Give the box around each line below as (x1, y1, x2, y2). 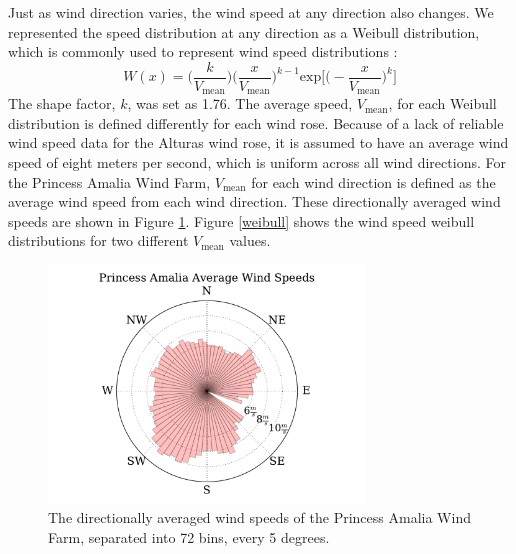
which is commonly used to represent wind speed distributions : (8, 41, 398, 62)
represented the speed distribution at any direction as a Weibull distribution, (8, 21, 480, 42)
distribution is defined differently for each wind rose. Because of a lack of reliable (8, 112, 504, 133)
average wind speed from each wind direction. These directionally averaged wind (8, 191, 501, 212)
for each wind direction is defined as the (251, 171, 496, 192)
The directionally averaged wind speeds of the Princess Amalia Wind (48, 507, 471, 528)
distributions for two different (8, 230, 189, 251)
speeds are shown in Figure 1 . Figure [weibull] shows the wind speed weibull (8, 210, 475, 231)
